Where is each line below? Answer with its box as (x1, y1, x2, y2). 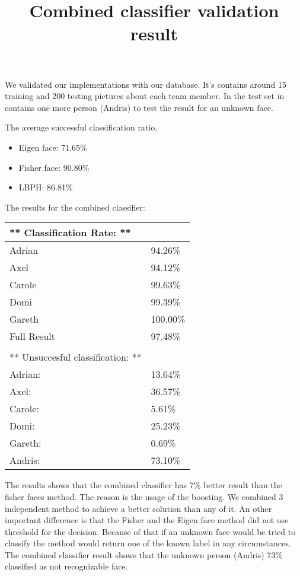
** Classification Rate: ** (9, 225, 131, 240)
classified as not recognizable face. (5, 560, 128, 572)
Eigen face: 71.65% (18, 141, 87, 153)
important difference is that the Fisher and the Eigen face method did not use (5, 514, 289, 526)
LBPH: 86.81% (18, 181, 73, 193)
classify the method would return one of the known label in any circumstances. (5, 537, 291, 549)
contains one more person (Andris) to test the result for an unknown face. (5, 101, 273, 113)
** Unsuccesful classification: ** (9, 350, 142, 364)
